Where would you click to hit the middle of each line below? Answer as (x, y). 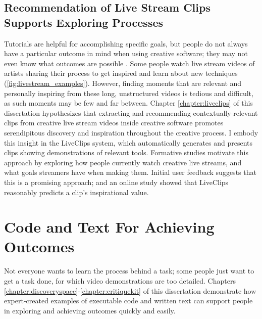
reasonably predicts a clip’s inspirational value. (76, 192)
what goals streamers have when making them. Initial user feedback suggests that (130, 172)
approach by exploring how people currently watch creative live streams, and (123, 162)
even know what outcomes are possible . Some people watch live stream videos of (129, 63)
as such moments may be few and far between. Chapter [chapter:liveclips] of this (128, 103)
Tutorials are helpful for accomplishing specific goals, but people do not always (126, 43)
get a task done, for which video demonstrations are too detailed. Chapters (120, 281)
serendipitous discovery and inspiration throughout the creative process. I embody (131, 132)
